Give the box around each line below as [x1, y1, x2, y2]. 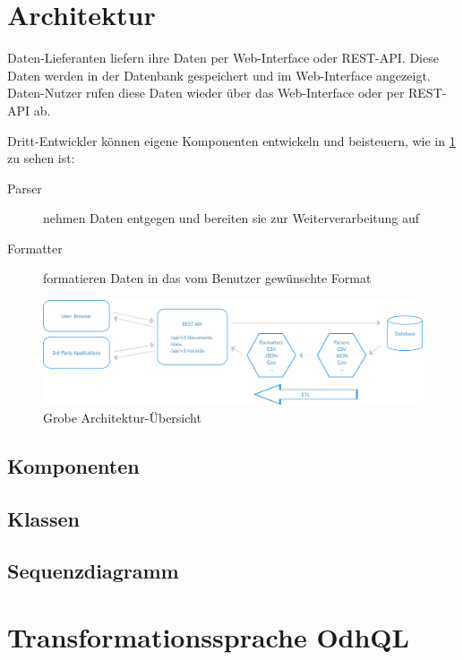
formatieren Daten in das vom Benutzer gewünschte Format [43, 269, 372, 287]
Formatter [7, 238, 63, 257]
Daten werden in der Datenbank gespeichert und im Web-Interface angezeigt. [7, 65, 431, 84]
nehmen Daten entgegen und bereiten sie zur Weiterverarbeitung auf [43, 209, 420, 227]
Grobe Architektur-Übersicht [43, 407, 201, 426]
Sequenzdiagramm [7, 557, 179, 585]
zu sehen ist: [7, 149, 75, 167]
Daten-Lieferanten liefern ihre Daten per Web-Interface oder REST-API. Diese [7, 48, 439, 67]
